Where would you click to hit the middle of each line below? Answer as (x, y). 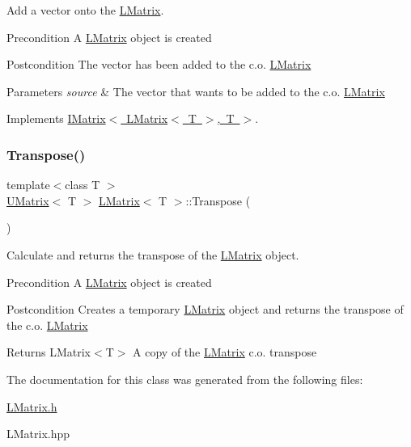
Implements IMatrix (56, 118)
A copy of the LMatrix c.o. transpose (225, 352)
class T (83, 185)
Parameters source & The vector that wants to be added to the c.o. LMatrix (196, 91)
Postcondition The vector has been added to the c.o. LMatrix (159, 64)
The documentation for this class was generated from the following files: (185, 379)
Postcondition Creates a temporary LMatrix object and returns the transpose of (205, 309)
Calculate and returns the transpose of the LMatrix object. (153, 254)
